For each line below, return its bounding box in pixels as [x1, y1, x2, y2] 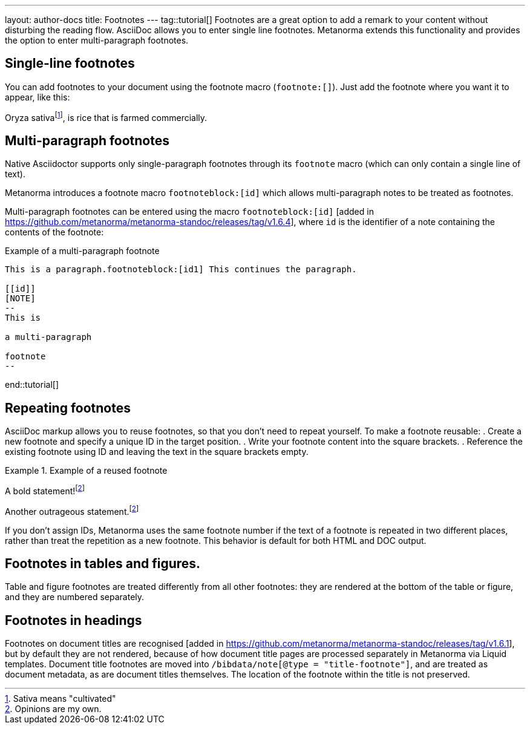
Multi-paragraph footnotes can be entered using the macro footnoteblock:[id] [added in [5, 206, 374, 217]
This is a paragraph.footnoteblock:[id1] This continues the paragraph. [5, 264, 357, 275]
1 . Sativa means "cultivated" [5, 693, 116, 704]
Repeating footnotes [5, 400, 131, 416]
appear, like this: [5, 91, 70, 102]
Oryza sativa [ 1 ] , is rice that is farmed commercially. [5, 110, 208, 123]
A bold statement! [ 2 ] [5, 484, 85, 496]
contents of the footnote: [5, 227, 104, 238]
